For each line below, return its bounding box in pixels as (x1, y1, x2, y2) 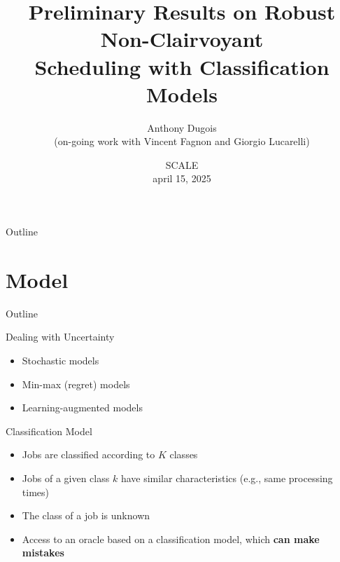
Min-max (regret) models (22, 376, 130, 391)
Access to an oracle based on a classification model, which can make (22, 531, 320, 546)
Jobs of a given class (22, 470, 110, 485)
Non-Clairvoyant (100, 25, 264, 53)
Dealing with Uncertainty (6, 329, 115, 344)
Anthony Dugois (147, 120, 217, 135)
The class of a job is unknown (22, 508, 150, 523)
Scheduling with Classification (34, 52, 330, 81)
